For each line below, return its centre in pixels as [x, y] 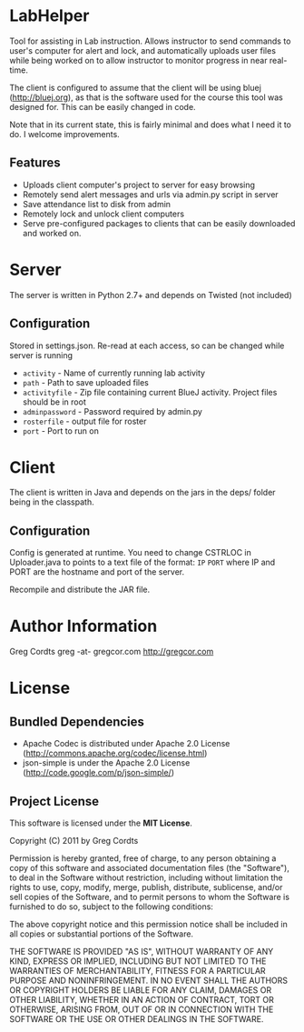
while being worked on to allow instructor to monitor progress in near [138, 60]
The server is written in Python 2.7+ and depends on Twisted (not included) [151, 295]
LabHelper [49, 16]
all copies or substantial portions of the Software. [101, 934]
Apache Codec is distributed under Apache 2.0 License [126, 744]
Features [35, 163]
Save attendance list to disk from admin [96, 204]
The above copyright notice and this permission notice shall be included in [148, 924]
